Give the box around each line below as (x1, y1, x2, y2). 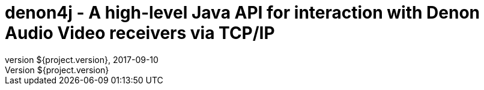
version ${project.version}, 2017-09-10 (5, 54, 159, 65)
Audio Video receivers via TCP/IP (5, 23, 275, 43)
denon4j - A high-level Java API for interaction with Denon (5, 2, 480, 23)
